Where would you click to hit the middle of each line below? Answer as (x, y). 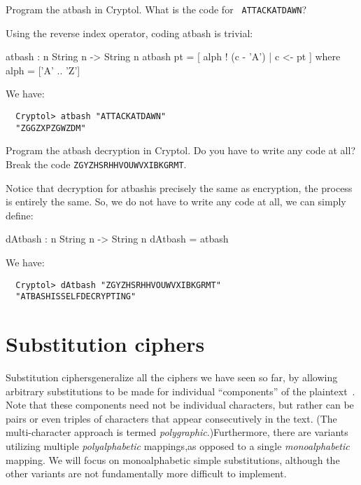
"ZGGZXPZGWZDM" (51, 128)
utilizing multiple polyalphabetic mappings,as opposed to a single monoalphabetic (178, 445)
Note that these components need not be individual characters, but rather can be (180, 405)
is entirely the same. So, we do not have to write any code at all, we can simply (176, 201)
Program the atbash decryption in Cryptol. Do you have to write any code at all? (181, 150)
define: (20, 215)
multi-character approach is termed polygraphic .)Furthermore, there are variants (177, 432)
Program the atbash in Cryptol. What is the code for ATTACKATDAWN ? (156, 9)
